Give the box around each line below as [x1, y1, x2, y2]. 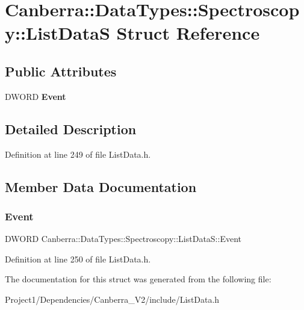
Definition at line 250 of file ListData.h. [5, 252, 151, 265]
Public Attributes [5, 61, 117, 80]
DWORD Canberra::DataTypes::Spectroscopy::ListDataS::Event [5, 232, 241, 245]
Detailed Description [5, 119, 137, 138]
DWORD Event [5, 90, 66, 102]
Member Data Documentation [5, 177, 197, 196]
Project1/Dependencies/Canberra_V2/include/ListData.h [5, 293, 220, 305]
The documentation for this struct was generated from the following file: [5, 273, 271, 285]
